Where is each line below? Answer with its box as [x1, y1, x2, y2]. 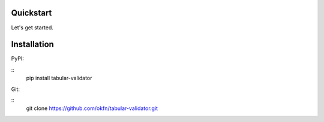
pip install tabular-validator [26, 75, 92, 82]
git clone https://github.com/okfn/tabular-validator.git [26, 105, 158, 112]
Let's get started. [11, 24, 54, 31]
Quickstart [11, 8, 52, 18]
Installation [11, 39, 54, 50]
